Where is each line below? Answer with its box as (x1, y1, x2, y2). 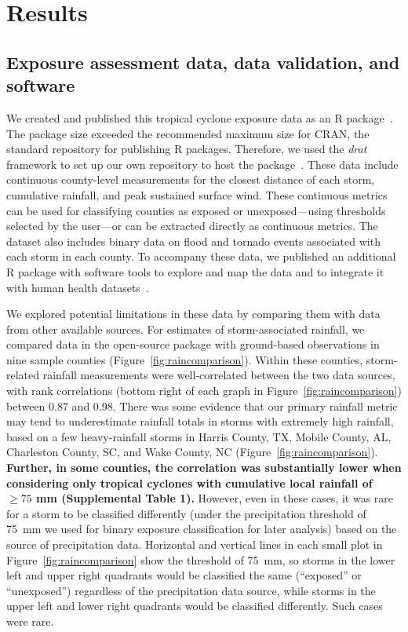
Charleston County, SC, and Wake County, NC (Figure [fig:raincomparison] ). (6, 444, 378, 460)
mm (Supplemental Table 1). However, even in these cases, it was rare (36, 490, 394, 506)
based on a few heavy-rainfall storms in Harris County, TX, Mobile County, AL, (6, 428, 392, 444)
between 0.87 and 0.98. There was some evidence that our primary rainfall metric (6, 397, 398, 414)
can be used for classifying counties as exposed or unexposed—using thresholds (6, 202, 386, 218)
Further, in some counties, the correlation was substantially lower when (6, 459, 402, 476)
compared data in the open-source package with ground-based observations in (6, 336, 380, 353)
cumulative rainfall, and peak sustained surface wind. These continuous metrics (6, 186, 388, 203)
